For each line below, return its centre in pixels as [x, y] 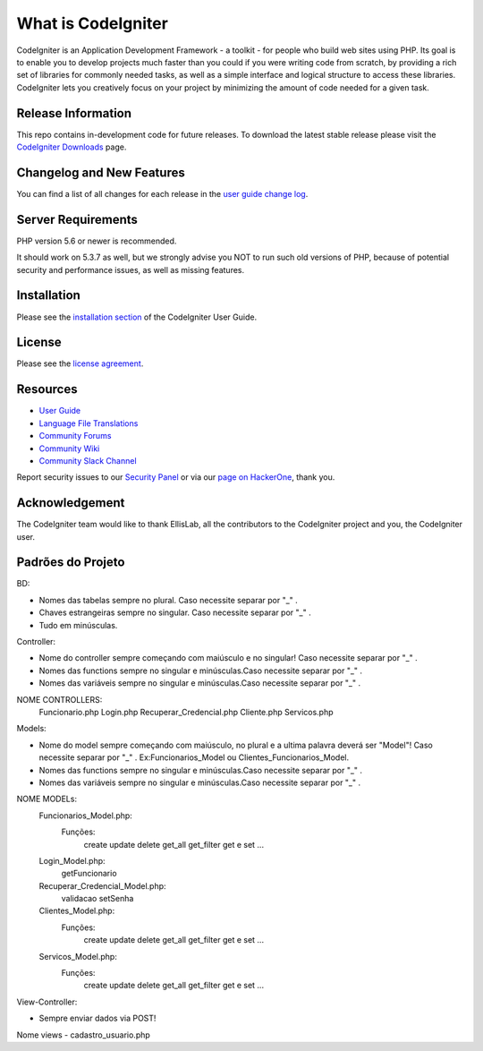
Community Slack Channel [88, 460]
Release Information [74, 113]
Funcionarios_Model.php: [86, 816]
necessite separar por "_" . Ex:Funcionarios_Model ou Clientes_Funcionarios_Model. [194, 757]
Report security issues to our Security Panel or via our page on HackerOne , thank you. [176, 477]
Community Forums [75, 436]
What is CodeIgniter [93, 23]
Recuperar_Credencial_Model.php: [102, 885]
